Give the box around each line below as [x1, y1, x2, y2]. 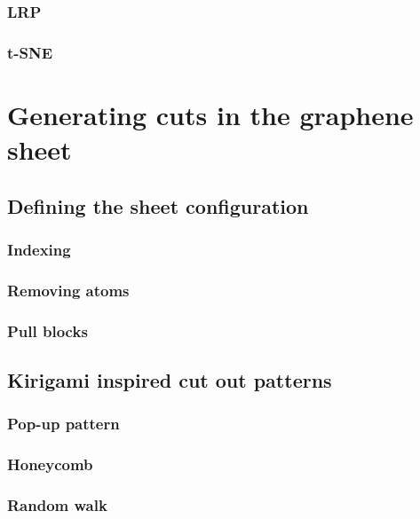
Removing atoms [7, 279, 130, 301]
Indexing [7, 238, 71, 260]
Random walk [7, 493, 107, 515]
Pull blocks [7, 319, 88, 342]
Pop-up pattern [7, 413, 120, 435]
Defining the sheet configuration [7, 192, 309, 219]
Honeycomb [7, 453, 93, 476]
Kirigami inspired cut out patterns [7, 366, 332, 393]
